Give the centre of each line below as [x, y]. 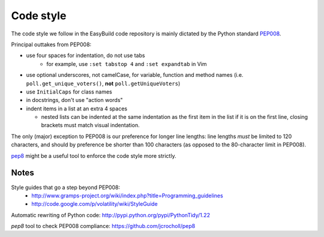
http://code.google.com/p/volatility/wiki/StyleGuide [95, 204]
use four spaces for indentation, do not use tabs [85, 55]
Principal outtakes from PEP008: [51, 44]
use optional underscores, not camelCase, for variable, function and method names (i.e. [135, 75]
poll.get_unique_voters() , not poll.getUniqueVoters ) [103, 83]
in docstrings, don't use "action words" [74, 100]
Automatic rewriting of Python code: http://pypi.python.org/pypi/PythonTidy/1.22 [110, 215]
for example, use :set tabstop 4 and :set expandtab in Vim [127, 64]
